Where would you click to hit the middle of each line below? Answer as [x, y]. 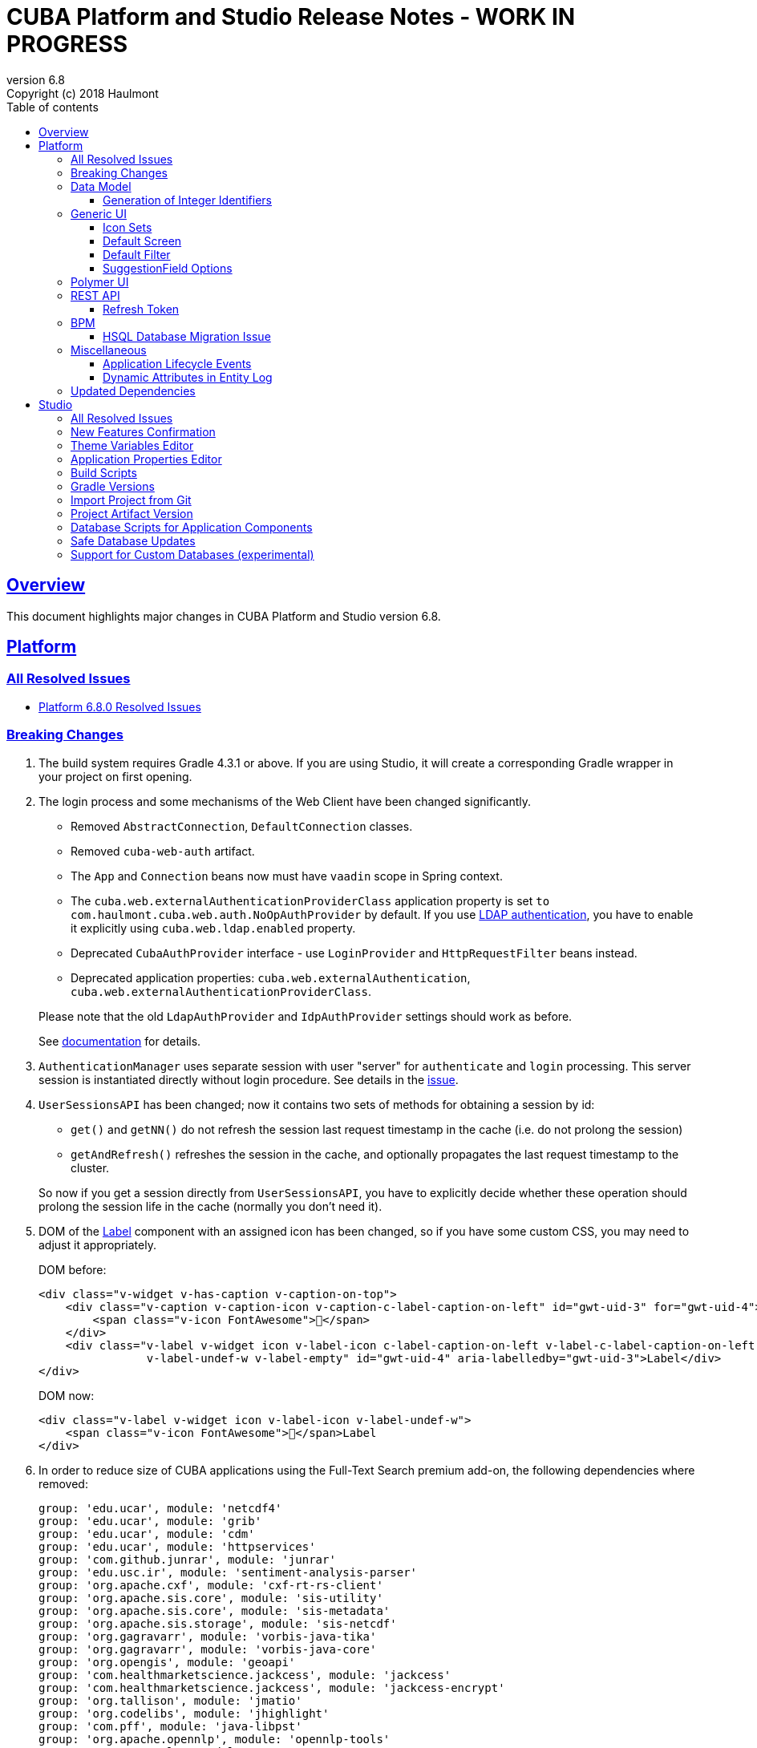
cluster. [90, 1167]
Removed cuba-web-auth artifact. [163, 851]
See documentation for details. [120, 1041]
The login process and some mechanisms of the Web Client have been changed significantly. [285, 801]
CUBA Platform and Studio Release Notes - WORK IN [291, 17]
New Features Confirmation [143, 431]
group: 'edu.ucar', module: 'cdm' [147, 1534]
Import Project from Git [131, 500]
